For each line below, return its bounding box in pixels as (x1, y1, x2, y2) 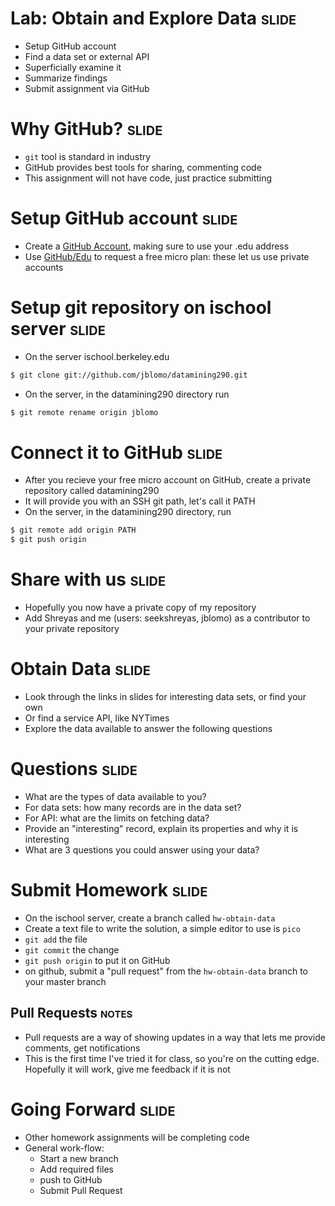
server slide (10, 318, 106, 340)
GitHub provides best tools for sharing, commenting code (24, 161, 262, 173)
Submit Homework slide (10, 879, 208, 902)
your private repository (24, 623, 120, 635)
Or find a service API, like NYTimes (24, 712, 170, 724)
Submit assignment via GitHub (24, 82, 150, 94)
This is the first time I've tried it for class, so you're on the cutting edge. (24, 1052, 320, 1064)
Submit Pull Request (39, 1184, 123, 1196)
